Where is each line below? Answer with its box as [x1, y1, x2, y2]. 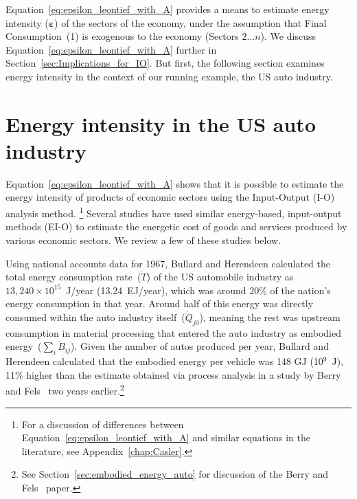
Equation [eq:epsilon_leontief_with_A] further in [5, 42, 217, 56]
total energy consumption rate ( [5, 269, 141, 284]
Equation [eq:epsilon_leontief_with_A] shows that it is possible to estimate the [5, 176, 344, 190]
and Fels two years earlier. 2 [5, 381, 124, 397]
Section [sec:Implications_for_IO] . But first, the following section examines [5, 56, 325, 70]
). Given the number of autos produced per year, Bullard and [71, 339, 329, 353]
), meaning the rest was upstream [199, 309, 341, 324]
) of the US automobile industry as [146, 269, 294, 284]
